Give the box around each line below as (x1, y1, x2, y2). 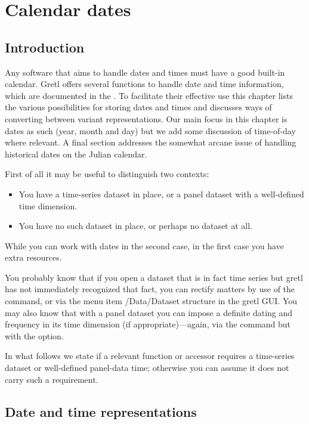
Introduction (5, 38, 85, 56)
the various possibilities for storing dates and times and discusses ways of (5, 101, 272, 113)
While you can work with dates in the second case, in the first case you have (5, 239, 284, 252)
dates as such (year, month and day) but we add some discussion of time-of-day (5, 124, 296, 137)
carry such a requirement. (5, 373, 98, 385)
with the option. (5, 329, 64, 342)
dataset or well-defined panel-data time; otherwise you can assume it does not (5, 361, 289, 374)
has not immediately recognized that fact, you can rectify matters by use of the (5, 283, 295, 295)
